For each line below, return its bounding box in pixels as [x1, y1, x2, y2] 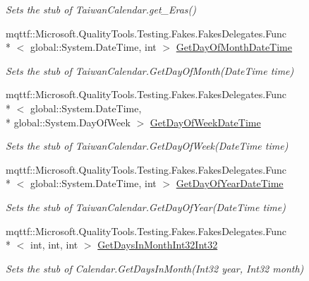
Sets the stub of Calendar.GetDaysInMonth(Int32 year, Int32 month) [6, 261, 304, 275]
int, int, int [30, 237, 78, 252]
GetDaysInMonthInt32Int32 [97, 237, 218, 252]
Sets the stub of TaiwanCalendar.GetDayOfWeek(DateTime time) [6, 138, 289, 153]
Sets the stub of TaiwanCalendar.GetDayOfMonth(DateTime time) [6, 63, 294, 78]
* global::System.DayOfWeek [6, 114, 131, 129]
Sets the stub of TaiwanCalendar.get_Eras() [6, 2, 197, 16]
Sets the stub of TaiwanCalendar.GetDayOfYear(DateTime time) [6, 199, 286, 214]
